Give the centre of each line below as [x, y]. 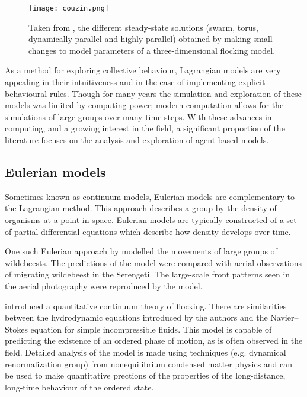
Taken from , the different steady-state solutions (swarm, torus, [143, 27]
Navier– [284, 317]
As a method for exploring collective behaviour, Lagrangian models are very [143, 70]
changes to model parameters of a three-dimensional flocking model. [152, 50]
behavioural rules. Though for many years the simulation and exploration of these [153, 93]
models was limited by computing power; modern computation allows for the [144, 105]
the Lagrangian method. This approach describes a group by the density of [141, 208]
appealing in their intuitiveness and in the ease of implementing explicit [135, 82]
